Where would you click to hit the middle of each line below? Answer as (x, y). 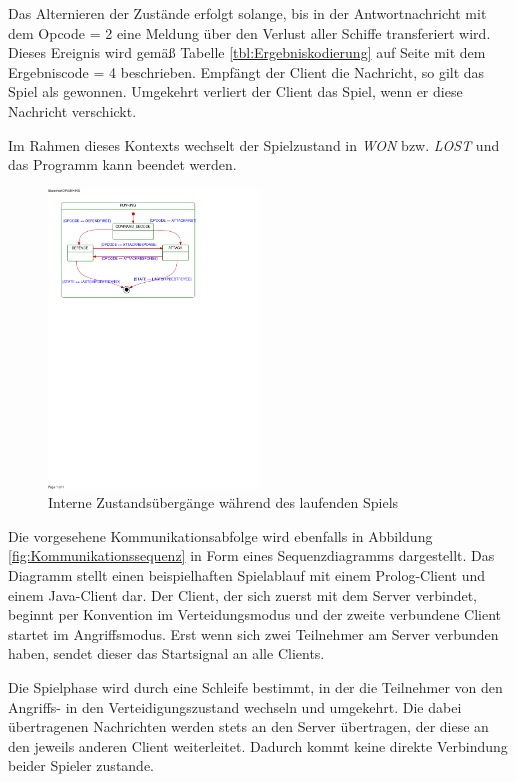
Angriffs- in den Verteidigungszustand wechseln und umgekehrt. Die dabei (235, 706)
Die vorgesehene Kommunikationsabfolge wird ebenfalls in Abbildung (220, 535)
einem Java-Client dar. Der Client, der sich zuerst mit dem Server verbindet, (242, 594)
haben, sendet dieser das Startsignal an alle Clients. (166, 653)
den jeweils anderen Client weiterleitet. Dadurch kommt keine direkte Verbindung (258, 745)
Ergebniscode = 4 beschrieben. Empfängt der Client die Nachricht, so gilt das (246, 71)
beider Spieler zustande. (81, 765)
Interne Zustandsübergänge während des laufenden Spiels (223, 502)
